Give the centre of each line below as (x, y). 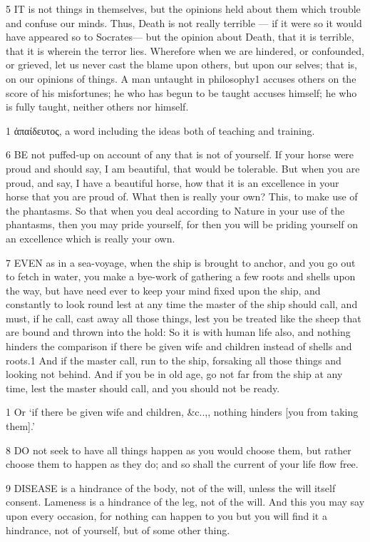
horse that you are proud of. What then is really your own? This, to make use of (182, 196)
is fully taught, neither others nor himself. (97, 107)
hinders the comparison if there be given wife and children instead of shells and (179, 346)
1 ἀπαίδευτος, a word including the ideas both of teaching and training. (160, 130)
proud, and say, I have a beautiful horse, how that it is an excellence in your (173, 182)
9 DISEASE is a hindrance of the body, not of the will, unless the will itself (171, 487)
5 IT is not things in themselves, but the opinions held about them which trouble (183, 9)
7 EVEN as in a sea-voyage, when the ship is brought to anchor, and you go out (181, 262)
